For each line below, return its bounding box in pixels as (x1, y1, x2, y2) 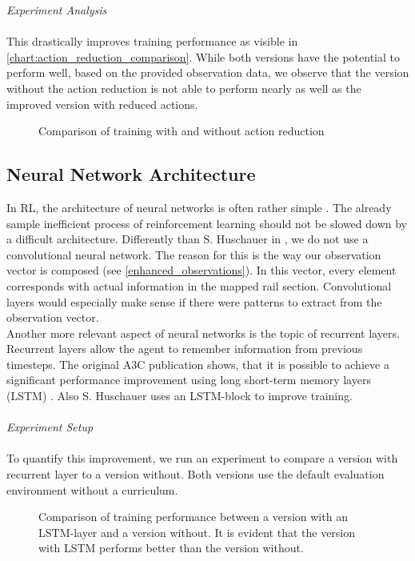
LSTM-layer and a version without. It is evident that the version (38, 523, 356, 540)
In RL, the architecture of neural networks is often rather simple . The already (6, 198, 392, 215)
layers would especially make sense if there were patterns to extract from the (6, 293, 382, 310)
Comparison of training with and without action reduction (38, 122, 325, 139)
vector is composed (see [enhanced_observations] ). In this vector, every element (6, 262, 397, 278)
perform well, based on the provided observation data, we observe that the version (6, 64, 409, 81)
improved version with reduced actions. (6, 95, 198, 112)
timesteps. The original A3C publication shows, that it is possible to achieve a (6, 355, 389, 372)
